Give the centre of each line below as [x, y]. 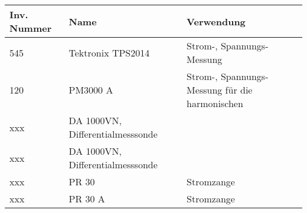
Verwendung [216, 21]
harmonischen [215, 103]
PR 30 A [87, 199]
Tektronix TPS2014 [109, 52]
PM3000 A [91, 90]
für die [239, 90]
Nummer [31, 28]
